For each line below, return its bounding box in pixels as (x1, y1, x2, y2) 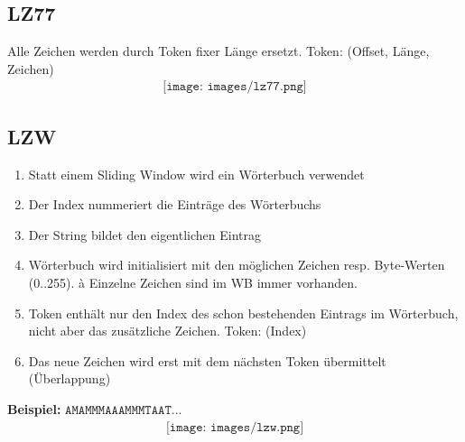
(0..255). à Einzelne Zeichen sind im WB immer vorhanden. (28, 273, 358, 291)
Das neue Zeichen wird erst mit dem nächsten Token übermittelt (28, 351, 386, 370)
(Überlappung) (28, 369, 111, 388)
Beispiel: (7, 399, 61, 418)
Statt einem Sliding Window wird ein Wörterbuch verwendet (28, 164, 365, 183)
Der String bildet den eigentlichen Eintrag (28, 225, 262, 244)
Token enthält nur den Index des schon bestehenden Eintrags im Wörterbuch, (28, 303, 459, 322)
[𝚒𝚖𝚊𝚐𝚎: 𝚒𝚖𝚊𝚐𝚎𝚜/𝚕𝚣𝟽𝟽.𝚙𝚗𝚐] (163, 80, 307, 94)
